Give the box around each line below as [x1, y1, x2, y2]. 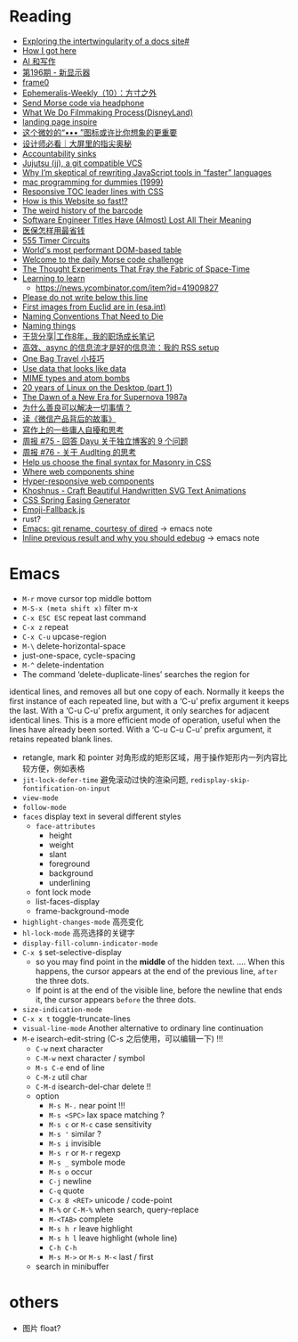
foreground [48, 858, 91, 869]
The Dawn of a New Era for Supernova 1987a [21, 391, 188, 402]
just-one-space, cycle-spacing [21, 650, 136, 660]
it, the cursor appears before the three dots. [35, 994, 197, 1004]
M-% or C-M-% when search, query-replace [48, 1204, 199, 1215]
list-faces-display [35, 896, 101, 906]
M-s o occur [48, 1166, 93, 1177]
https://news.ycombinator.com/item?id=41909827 [35, 282, 219, 293]
